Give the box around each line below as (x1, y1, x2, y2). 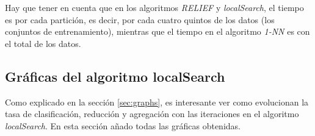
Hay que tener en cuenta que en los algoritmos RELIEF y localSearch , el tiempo (5, 1, 304, 13)
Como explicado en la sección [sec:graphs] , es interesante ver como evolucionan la (5, 95, 309, 108)
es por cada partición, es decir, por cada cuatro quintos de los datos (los (5, 13, 275, 26)
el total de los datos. (5, 37, 81, 49)
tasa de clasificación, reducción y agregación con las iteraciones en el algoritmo (5, 107, 299, 120)
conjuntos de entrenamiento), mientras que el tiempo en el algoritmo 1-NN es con (5, 25, 310, 38)
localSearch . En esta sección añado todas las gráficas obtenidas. (5, 119, 241, 132)
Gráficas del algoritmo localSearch (5, 66, 225, 85)
